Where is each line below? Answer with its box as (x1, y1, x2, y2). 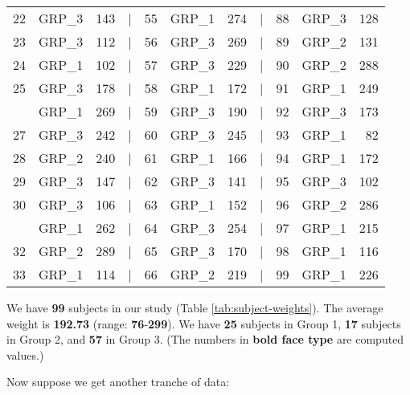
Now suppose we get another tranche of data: (6, 373, 230, 390)
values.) (6, 346, 44, 363)
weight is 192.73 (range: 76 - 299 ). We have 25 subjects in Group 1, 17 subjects (6, 315, 401, 332)
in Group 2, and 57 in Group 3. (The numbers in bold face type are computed (6, 331, 404, 348)
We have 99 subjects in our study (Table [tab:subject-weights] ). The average (6, 299, 383, 316)
